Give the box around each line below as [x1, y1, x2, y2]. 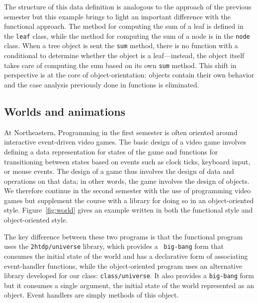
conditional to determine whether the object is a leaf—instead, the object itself [4, 50, 245, 61]
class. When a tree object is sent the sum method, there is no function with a [4, 40, 238, 51]
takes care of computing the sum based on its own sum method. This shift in [4, 60, 237, 70]
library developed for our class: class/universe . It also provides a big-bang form [4, 270, 255, 281]
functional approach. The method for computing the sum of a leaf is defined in [4, 21, 244, 31]
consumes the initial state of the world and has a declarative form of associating [4, 250, 248, 261]
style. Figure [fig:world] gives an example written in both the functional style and [4, 205, 253, 215]
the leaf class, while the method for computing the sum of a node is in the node [4, 30, 250, 41]
